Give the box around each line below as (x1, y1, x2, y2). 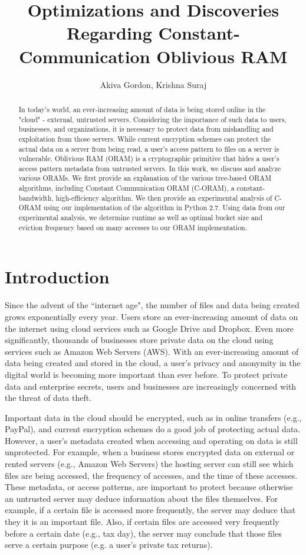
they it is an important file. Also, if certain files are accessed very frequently (5, 515, 279, 528)
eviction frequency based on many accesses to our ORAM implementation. (18, 222, 248, 232)
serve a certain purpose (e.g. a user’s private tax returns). (5, 538, 213, 551)
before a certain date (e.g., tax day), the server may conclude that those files (5, 527, 282, 539)
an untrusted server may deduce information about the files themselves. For (5, 492, 278, 504)
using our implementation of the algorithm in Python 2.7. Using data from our (43, 203, 285, 213)
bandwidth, (18, 192, 54, 203)
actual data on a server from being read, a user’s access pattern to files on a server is (18, 143, 279, 154)
